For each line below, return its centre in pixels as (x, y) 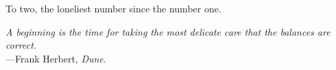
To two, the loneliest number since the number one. (113, 8)
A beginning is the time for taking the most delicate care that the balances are (168, 31)
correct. (21, 45)
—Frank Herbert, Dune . (56, 58)
